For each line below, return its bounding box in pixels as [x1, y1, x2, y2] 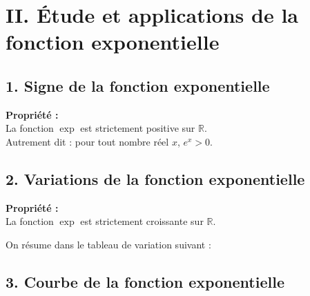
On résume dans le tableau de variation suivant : [6, 237, 211, 251]
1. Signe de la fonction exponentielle [6, 75, 270, 96]
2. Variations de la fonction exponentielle [6, 168, 305, 189]
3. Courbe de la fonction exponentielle [6, 270, 284, 292]
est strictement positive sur [80, 121, 195, 135]
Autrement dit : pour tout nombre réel [6, 134, 169, 148]
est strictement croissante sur [80, 214, 204, 228]
